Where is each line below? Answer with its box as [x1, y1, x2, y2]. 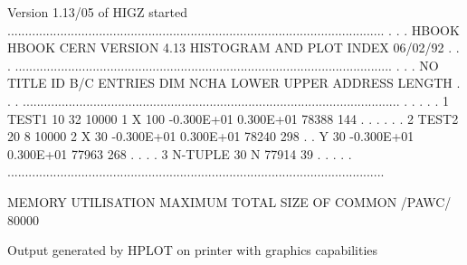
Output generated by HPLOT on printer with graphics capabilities [7, 241, 378, 260]
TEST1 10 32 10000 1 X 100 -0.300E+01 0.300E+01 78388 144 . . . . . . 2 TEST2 [7, 109, 459, 128]
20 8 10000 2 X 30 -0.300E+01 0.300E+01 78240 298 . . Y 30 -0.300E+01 [7, 127, 415, 146]
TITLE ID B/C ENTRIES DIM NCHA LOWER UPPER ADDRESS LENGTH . [7, 73, 461, 92]
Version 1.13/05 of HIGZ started [7, 3, 188, 21]
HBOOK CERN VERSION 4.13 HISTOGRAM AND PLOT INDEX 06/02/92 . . [7, 38, 460, 57]
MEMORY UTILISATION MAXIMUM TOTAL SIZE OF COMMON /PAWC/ [7, 192, 452, 211]
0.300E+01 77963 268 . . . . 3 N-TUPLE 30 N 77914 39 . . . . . [7, 144, 352, 163]
